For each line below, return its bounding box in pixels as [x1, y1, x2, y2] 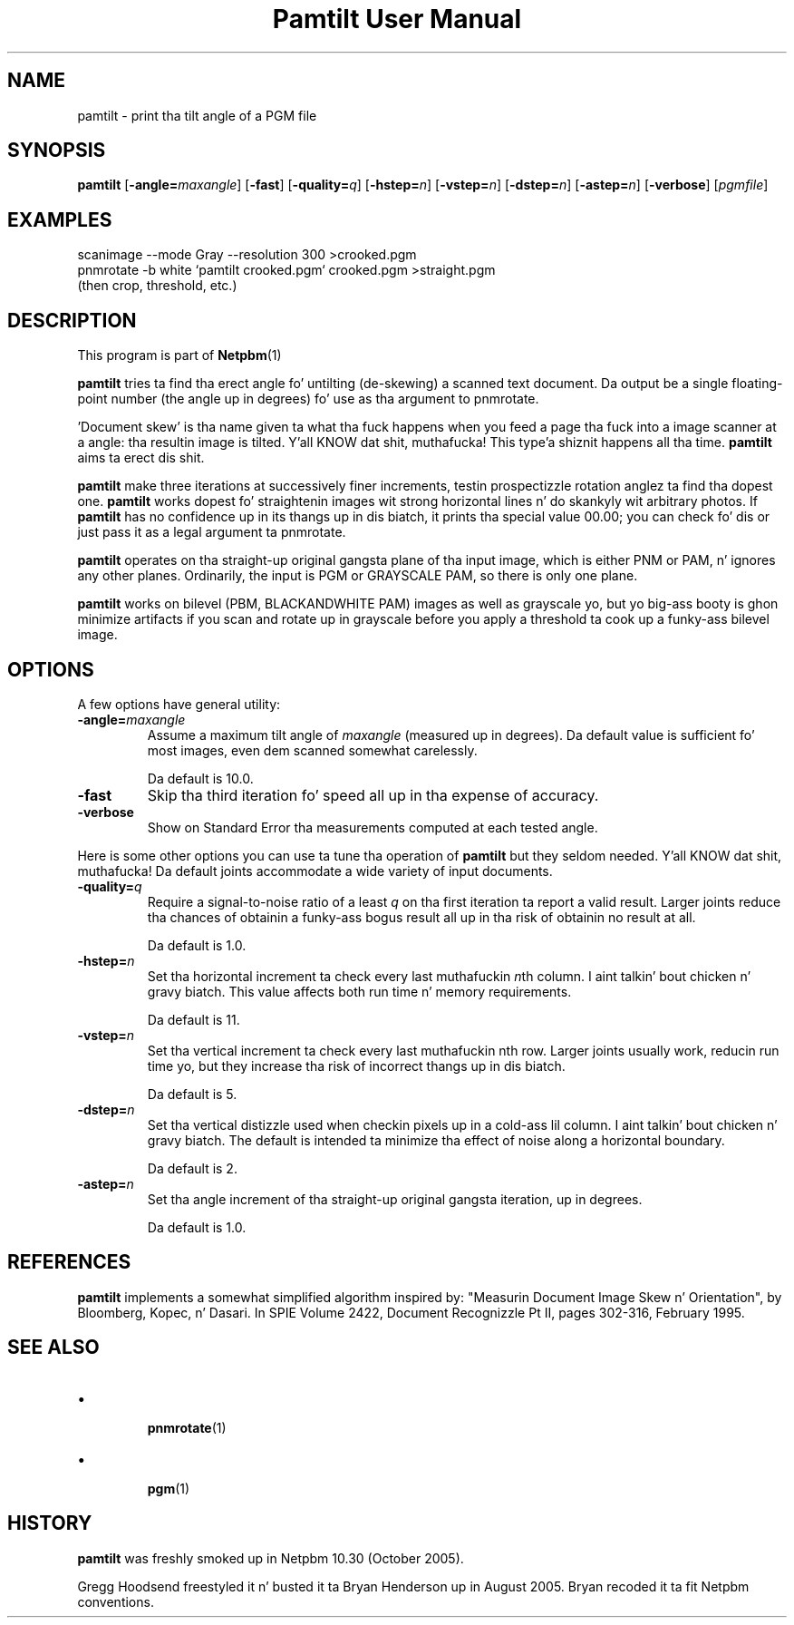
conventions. [77, 1593, 154, 1610]
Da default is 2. [147, 1160, 237, 1176]
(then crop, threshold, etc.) [77, 277, 237, 294]
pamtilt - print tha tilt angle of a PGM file [77, 107, 317, 123]
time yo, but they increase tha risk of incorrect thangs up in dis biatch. [147, 1057, 566, 1074]
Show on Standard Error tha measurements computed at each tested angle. [147, 819, 598, 835]
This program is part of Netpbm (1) [77, 347, 282, 364]
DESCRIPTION [7, 308, 137, 332]
